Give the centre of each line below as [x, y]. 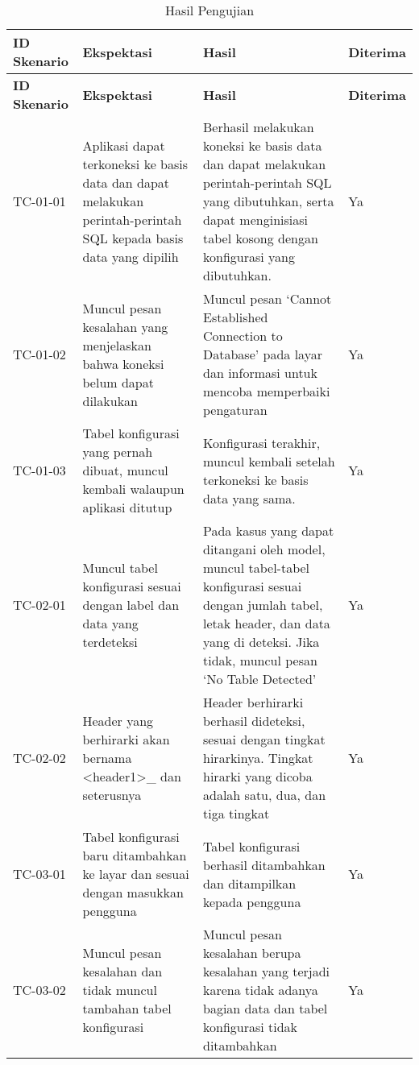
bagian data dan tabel [266, 1008]
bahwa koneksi [123, 363]
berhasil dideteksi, [254, 721]
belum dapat [118, 382]
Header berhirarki [253, 702]
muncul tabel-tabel [257, 568]
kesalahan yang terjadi [267, 971]
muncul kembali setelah [269, 461]
